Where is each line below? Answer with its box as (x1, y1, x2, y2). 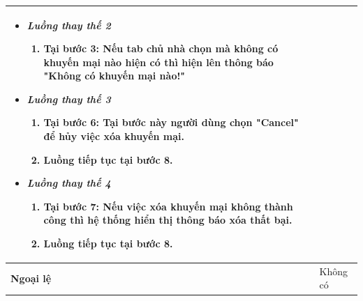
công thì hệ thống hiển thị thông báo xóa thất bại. (43, 213, 292, 227)
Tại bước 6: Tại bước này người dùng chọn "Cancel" (43, 115, 299, 130)
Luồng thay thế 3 (27, 91, 111, 106)
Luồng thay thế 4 (27, 176, 111, 190)
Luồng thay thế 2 (27, 17, 111, 32)
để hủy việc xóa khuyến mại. (43, 129, 185, 144)
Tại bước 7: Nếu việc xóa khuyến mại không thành (43, 199, 293, 213)
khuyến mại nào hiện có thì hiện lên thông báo (43, 54, 274, 69)
